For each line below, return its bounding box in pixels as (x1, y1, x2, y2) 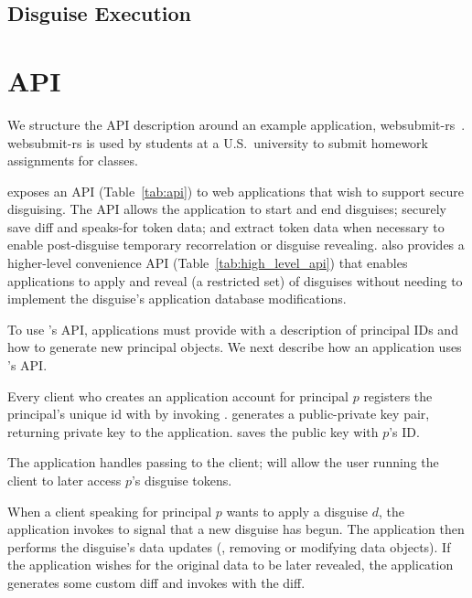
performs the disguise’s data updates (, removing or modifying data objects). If (7, 537, 451, 556)
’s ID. (389, 422, 420, 441)
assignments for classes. (7, 151, 138, 170)
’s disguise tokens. (131, 471, 232, 489)
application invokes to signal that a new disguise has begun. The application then (7, 519, 465, 539)
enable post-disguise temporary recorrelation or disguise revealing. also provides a (7, 235, 465, 254)
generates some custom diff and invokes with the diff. (7, 572, 306, 592)
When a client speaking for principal (7, 501, 212, 520)
